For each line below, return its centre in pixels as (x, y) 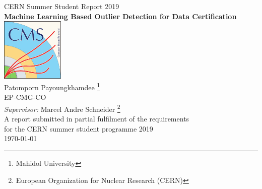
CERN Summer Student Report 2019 (62, 6)
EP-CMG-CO (25, 97)
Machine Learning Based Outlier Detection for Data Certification (120, 16)
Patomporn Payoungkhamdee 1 (52, 86)
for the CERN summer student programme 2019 (79, 128)
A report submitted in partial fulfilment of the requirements (97, 119)
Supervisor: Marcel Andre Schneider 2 (62, 108)
